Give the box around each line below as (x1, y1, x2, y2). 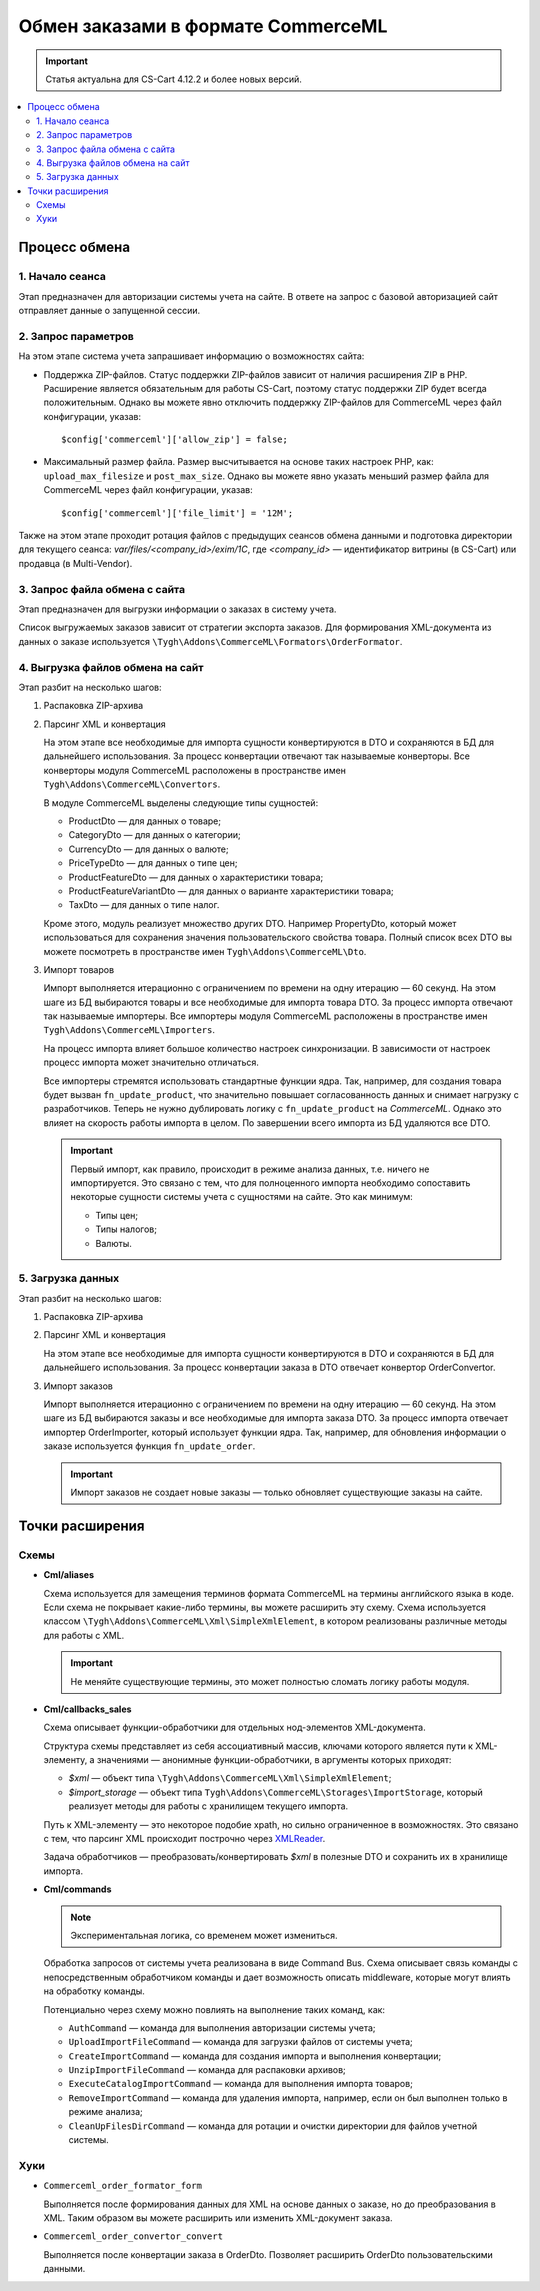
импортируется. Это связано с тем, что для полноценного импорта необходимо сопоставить (70, 1177, 471, 1189)
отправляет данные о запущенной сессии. (18, 305, 201, 316)
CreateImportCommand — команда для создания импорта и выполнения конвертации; (68, 2050, 442, 2062)
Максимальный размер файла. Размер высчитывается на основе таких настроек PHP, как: (43, 456, 434, 468)
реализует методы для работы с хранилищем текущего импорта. (68, 1800, 349, 1812)
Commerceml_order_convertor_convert (43, 2231, 224, 2242)
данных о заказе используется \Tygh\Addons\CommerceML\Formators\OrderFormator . (18, 635, 403, 647)
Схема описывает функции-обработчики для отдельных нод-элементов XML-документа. (43, 1721, 426, 1734)
